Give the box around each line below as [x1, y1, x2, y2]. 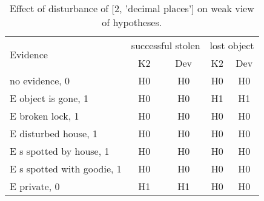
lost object [210, 38, 254, 52]
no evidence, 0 [10, 73, 70, 87]
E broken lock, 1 [10, 109, 79, 123]
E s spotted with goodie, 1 [10, 162, 122, 175]
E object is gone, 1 [10, 91, 89, 105]
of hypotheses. [102, 15, 162, 29]
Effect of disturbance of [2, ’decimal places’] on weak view [9, 1, 254, 15]
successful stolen [131, 38, 200, 52]
